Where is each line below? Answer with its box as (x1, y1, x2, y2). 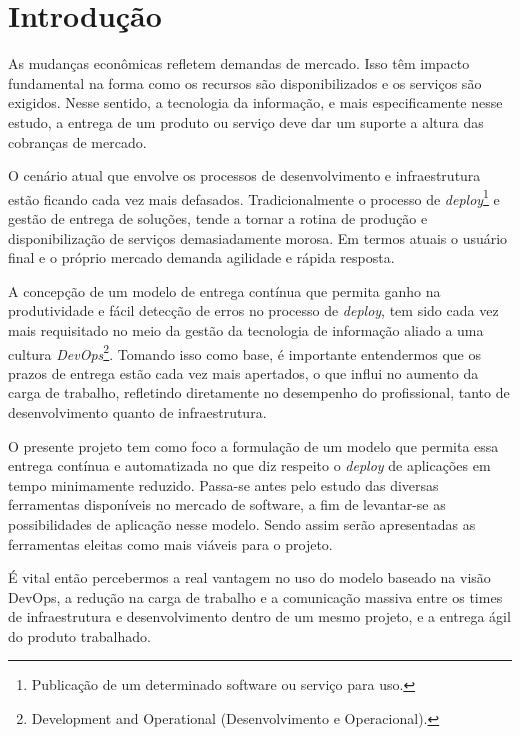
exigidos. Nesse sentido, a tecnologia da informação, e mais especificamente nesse (8, 92, 503, 113)
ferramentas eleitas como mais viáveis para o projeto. (8, 533, 333, 554)
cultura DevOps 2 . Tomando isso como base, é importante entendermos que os (8, 340, 481, 364)
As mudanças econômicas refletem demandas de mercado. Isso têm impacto (8, 53, 470, 74)
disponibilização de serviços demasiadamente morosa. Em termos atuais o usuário (8, 227, 508, 248)
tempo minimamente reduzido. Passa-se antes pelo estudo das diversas (8, 474, 439, 495)
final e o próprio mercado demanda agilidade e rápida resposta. (8, 247, 395, 268)
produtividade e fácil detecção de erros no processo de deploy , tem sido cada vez (8, 300, 499, 321)
